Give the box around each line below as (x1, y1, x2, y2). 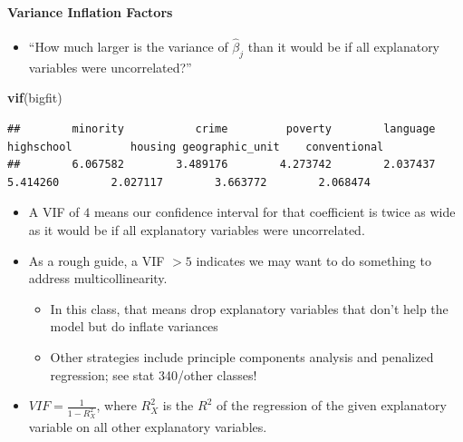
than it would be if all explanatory (247, 37, 440, 56)
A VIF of (28, 202, 80, 221)
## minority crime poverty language (7, 123, 436, 135)
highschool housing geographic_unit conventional (7, 140, 384, 153)
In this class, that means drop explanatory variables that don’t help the (50, 299, 449, 318)
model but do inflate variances (50, 317, 218, 336)
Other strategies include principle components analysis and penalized (50, 347, 434, 366)
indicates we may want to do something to (196, 250, 431, 270)
